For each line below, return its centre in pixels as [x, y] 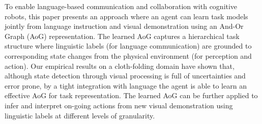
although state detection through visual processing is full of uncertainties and [125, 76]
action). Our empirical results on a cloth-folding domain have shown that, [120, 66]
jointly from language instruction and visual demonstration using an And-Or [124, 26]
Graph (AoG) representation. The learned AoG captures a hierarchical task [122, 36]
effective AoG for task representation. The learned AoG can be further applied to [131, 95]
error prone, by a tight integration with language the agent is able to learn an [126, 85]
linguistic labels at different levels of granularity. [80, 115]
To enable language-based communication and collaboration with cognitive [121, 6]
